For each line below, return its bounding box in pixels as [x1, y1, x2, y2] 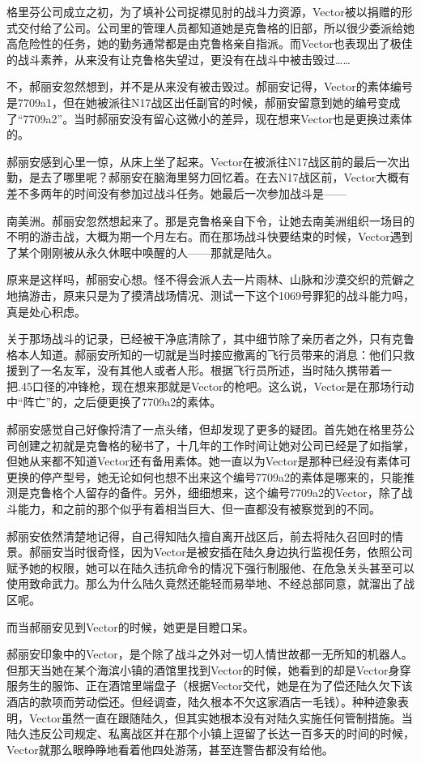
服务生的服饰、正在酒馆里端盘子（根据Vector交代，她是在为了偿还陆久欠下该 [6, 677, 413, 694]
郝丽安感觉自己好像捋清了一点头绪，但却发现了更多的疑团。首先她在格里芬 [6, 421, 403, 438]
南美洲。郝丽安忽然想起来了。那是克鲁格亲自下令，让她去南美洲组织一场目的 [6, 212, 415, 229]
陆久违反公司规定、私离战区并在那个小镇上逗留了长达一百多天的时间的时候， [6, 725, 415, 742]
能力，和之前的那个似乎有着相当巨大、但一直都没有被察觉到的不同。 [17, 500, 381, 517]
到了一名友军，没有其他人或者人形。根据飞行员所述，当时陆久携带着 [17, 362, 381, 379]
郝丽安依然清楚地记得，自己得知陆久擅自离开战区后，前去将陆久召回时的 [6, 527, 392, 544]
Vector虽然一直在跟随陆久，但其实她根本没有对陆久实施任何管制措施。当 [28, 709, 413, 726]
